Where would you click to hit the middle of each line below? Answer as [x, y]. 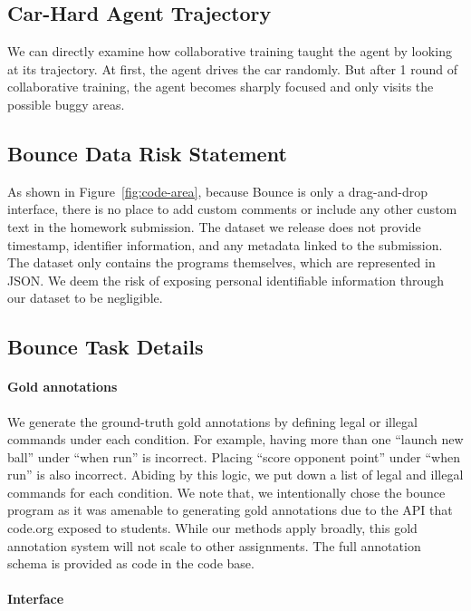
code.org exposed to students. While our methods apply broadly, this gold [212, 528]
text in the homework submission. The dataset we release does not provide [214, 226]
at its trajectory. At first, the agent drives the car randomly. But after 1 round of [232, 68]
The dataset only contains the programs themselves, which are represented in [221, 262]
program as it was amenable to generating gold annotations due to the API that [230, 510]
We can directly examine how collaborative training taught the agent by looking [230, 51]
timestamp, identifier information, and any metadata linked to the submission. [225, 244]
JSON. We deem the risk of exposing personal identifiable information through [226, 280]
